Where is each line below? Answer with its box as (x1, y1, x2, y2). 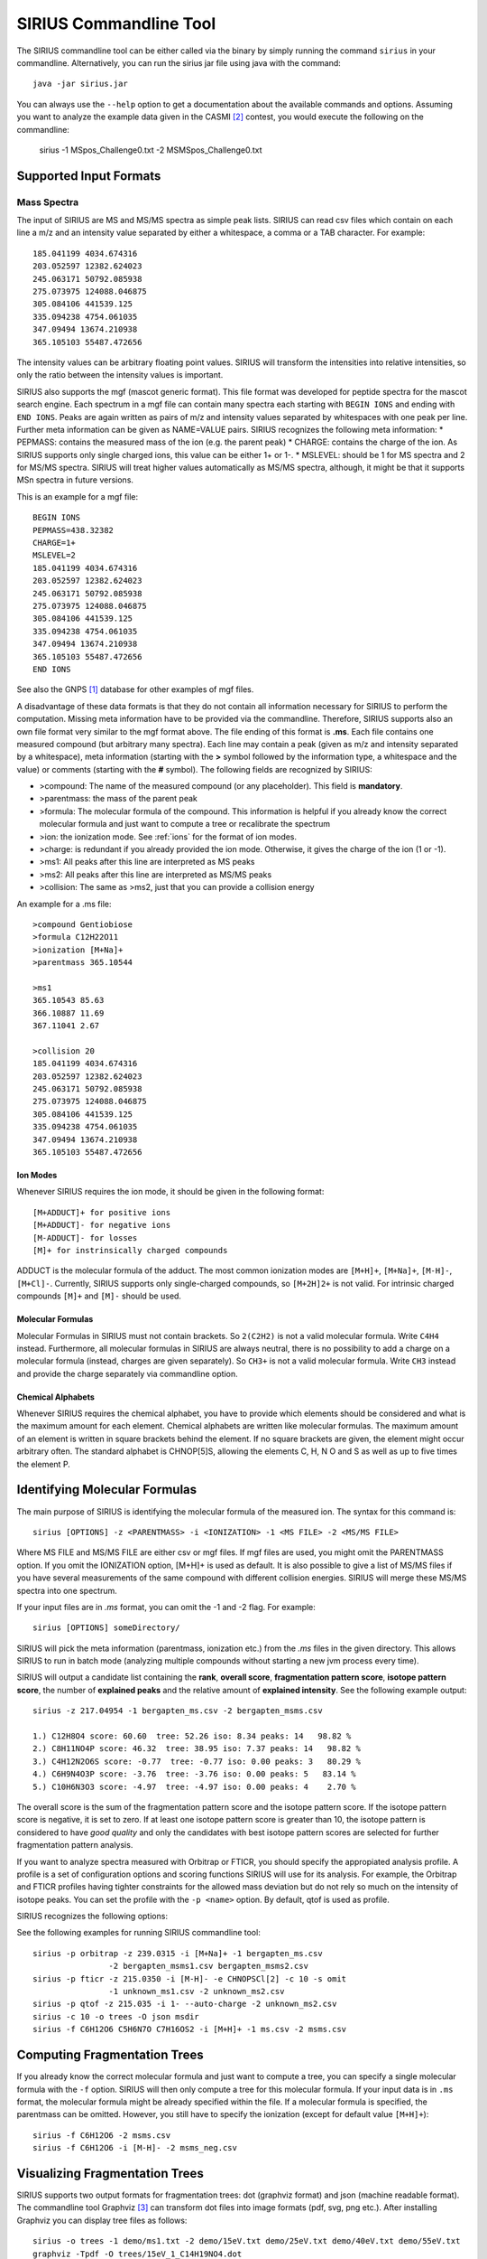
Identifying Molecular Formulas (16, 1482, 198, 1497)
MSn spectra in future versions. (16, 474, 134, 485)
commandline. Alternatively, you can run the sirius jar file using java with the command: (16, 57, 342, 68)
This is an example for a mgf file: (16, 491, 139, 501)
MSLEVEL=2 (32, 550, 76, 560)
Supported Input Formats (16, 168, 161, 183)
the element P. (16, 1458, 71, 1469)
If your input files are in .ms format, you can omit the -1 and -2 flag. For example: (16, 1601, 316, 1612)
